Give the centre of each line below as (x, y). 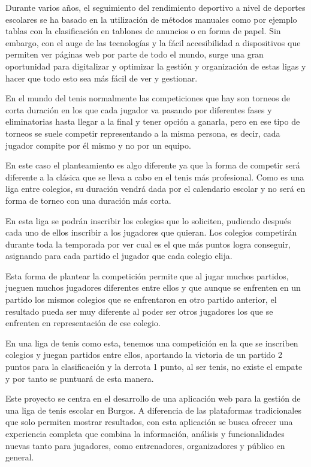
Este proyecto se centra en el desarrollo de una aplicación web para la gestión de (153, 398)
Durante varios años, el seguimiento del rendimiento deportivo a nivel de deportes (155, 7)
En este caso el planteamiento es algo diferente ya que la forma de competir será (153, 165)
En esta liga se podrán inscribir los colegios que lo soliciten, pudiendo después (148, 220)
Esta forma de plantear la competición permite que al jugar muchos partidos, (147, 275)
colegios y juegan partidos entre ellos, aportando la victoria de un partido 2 (144, 355)
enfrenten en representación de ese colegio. (83, 323)
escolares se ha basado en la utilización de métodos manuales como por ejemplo (151, 19)
